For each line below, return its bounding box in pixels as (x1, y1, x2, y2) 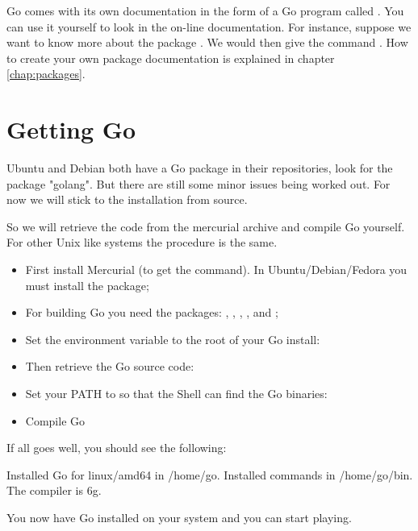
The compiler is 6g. (6, 482, 102, 499)
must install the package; (25, 276, 149, 293)
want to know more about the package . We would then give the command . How (6, 34, 408, 51)
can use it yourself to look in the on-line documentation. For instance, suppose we (6, 18, 412, 35)
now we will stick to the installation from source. (6, 191, 248, 208)
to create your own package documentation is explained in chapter (6, 49, 335, 66)
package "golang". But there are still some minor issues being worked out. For (6, 175, 391, 192)
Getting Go (6, 113, 136, 146)
